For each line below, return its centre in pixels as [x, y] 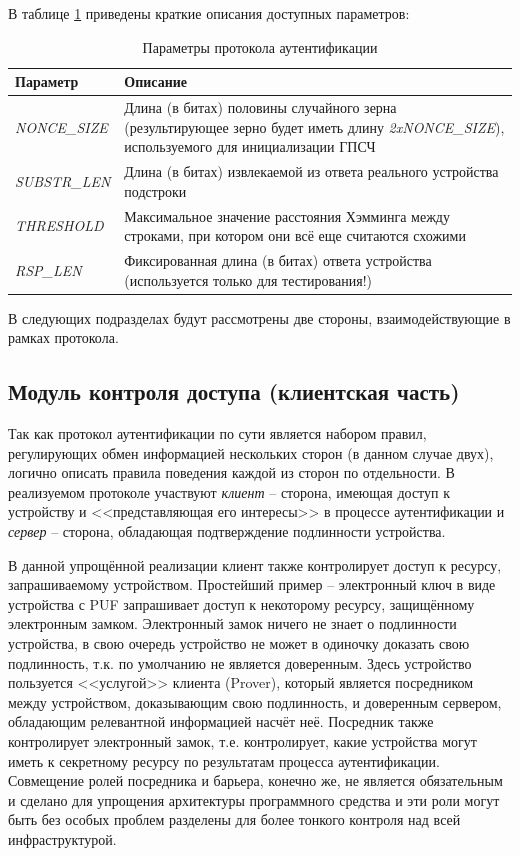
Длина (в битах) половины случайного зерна [260, 107]
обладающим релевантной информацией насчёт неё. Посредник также [221, 721]
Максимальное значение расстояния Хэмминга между [287, 215]
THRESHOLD [59, 225]
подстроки [155, 190]
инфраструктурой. [62, 838]
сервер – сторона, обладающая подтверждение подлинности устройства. [227, 530]
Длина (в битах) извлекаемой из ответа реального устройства [311, 171]
